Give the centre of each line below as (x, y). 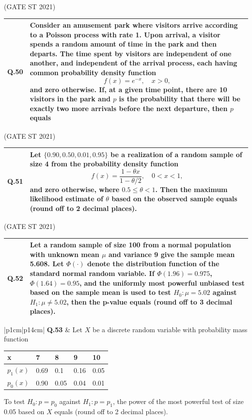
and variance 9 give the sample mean (172, 254)
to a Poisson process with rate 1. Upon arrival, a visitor (125, 34)
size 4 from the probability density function (104, 164)
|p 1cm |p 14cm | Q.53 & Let (43, 329)
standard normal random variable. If (92, 273)
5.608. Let (47, 264)
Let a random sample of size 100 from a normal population (130, 245)
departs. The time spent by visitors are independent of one (131, 53)
